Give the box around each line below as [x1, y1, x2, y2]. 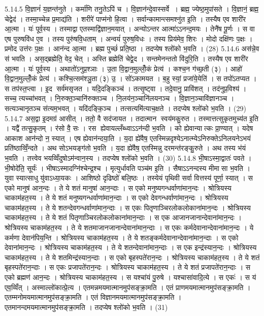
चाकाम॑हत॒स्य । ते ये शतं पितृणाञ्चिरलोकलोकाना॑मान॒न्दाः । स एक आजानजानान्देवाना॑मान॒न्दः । [5, 212, 242, 223]
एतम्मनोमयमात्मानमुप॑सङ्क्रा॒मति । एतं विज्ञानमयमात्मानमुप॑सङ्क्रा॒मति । [5, 292, 182, 302]
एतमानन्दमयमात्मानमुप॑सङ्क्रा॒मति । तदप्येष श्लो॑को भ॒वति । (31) [5, 301, 168, 312]
